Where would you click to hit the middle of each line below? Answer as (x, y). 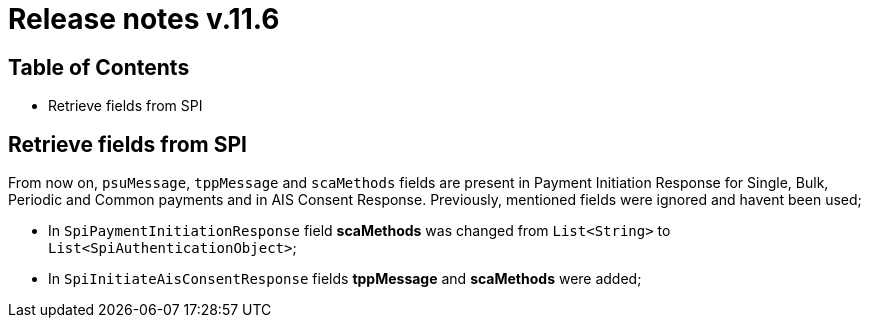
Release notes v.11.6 (144, 19)
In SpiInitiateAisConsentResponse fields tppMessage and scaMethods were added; (345, 279)
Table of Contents (99, 67)
